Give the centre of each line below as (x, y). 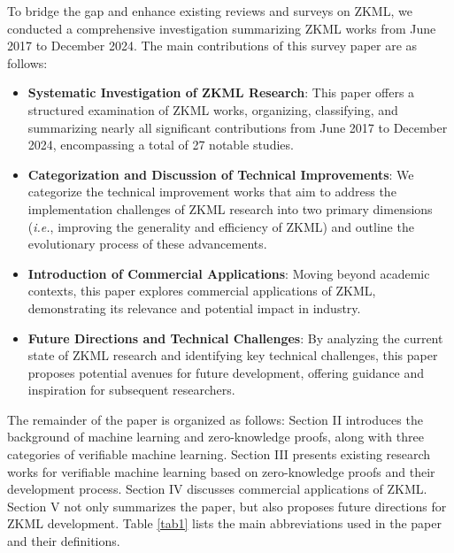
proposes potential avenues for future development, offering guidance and (226, 372)
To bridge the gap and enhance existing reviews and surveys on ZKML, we (210, 11)
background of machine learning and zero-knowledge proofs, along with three (215, 437)
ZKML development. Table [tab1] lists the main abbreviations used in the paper (224, 523)
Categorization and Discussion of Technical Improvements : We (221, 174)
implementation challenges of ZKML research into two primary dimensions (230, 208)
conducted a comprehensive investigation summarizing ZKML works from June (222, 28)
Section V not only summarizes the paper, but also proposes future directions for (227, 506)
